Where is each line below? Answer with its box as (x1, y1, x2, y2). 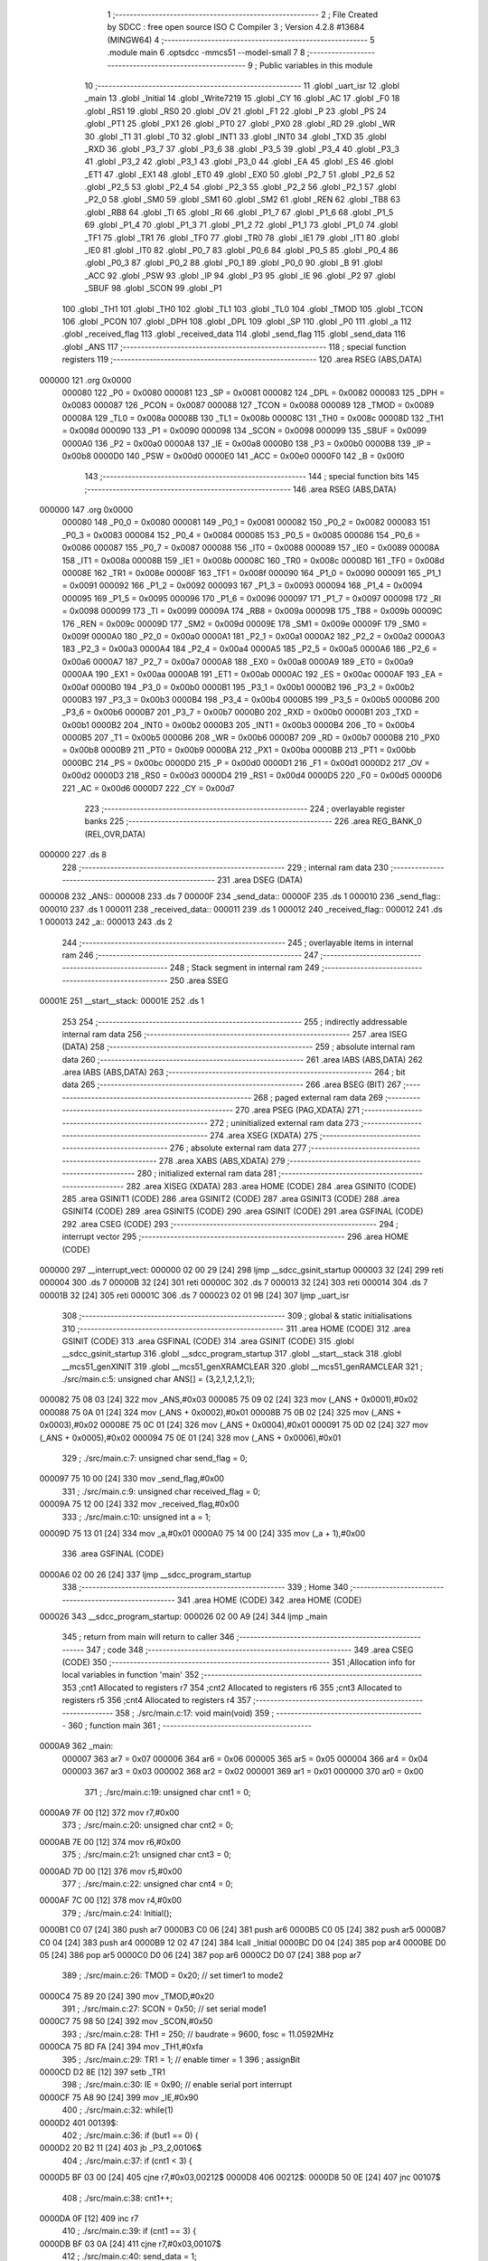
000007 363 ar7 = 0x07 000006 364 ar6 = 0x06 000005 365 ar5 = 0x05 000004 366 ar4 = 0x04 (61, 1753, 428, 1764)
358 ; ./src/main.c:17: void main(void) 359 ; (115, 1708, 275, 1718)
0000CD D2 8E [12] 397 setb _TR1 (39, 2067, 166, 2077)
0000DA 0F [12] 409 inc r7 (39, 2212, 139, 2224)
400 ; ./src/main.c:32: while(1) (61, 2105, 174, 2115)
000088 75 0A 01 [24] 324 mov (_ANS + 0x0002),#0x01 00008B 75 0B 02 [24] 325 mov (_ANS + (39, 1406, 402, 1417)
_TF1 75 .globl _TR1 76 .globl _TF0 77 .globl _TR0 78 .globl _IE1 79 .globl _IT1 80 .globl (84, 232, 399, 243)
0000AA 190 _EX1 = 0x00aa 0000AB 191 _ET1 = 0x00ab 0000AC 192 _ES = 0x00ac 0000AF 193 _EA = (61, 669, 444, 680)
